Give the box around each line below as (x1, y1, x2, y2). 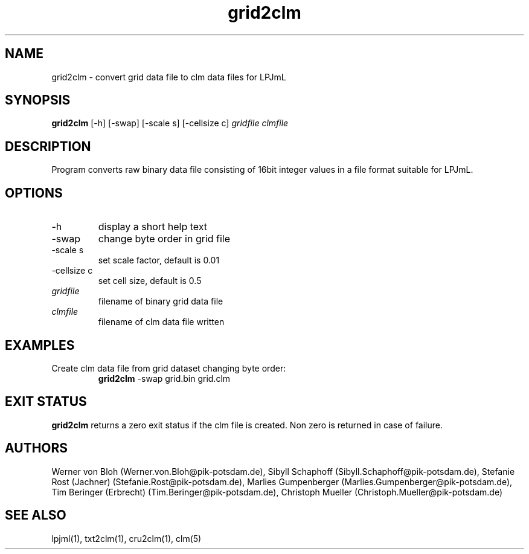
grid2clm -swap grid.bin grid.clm (98, 373, 231, 384)
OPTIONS (5, 185, 63, 201)
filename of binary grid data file (98, 296, 223, 307)
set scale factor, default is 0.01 (98, 255, 220, 266)
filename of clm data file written (98, 317, 225, 327)
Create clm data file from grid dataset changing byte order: (51, 362, 286, 373)
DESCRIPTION (5, 138, 91, 154)
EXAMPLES (5, 337, 75, 353)
